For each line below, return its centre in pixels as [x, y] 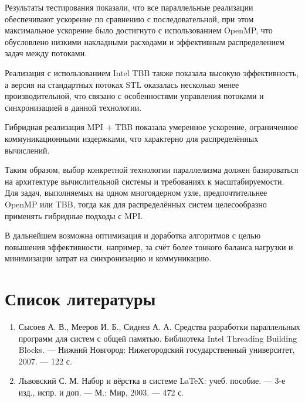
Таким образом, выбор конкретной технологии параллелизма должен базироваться [152, 170]
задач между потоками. [46, 53]
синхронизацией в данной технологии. [73, 107]
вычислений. [27, 150]
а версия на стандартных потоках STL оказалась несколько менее [122, 84]
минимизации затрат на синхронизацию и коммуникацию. [108, 258]
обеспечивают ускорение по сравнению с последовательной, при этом [129, 18]
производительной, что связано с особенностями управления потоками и [134, 96]
